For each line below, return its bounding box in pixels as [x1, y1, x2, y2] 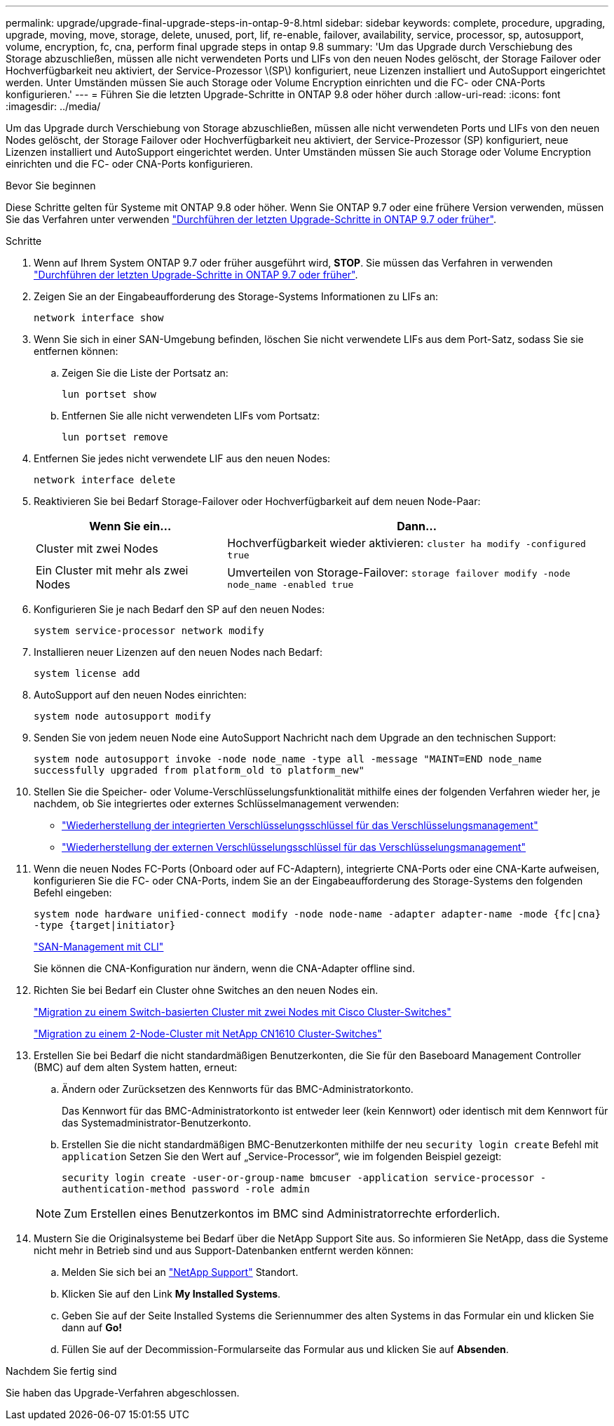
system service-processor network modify [34, 625, 264, 636]
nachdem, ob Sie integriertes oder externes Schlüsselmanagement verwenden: [34, 798, 400, 809]
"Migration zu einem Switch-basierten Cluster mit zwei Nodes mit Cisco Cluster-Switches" [34, 1006, 451, 1018]
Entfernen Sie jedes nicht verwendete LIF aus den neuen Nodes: [34, 452, 331, 464]
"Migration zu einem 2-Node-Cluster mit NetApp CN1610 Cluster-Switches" [34, 1028, 382, 1040]
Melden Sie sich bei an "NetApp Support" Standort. [62, 1266, 299, 1278]
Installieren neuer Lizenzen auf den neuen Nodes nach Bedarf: [34, 646, 323, 658]
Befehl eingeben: [34, 887, 112, 899]
